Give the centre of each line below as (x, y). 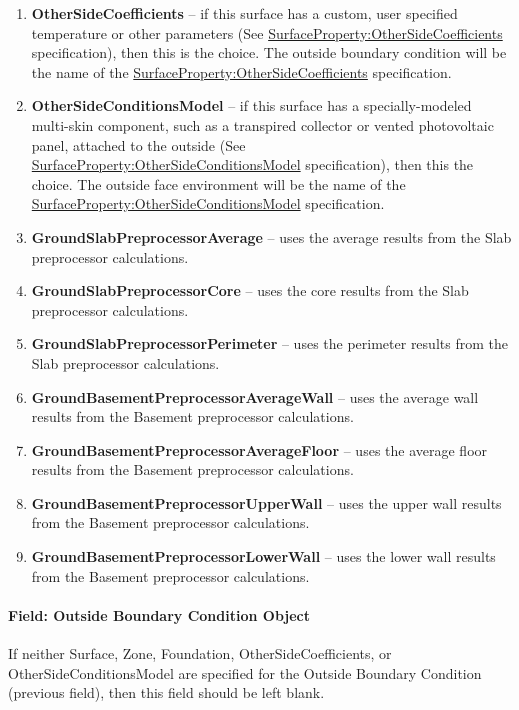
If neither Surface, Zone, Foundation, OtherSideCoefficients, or (200, 653)
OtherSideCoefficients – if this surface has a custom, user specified (244, 13)
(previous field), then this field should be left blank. (166, 692)
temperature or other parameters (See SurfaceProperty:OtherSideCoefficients (267, 32)
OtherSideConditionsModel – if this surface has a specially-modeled (251, 105)
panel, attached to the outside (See (138, 144)
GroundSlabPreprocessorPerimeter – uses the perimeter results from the (269, 343)
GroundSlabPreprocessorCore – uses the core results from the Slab (250, 290)
